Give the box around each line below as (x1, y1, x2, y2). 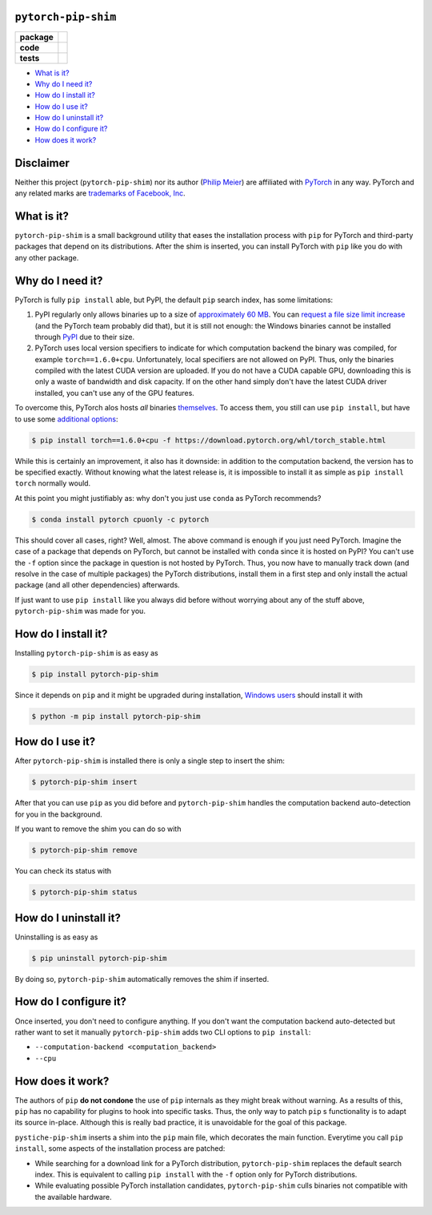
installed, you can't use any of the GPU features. (34, 388, 195, 398)
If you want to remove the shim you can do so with (14, 824, 182, 834)
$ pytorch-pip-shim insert (31, 777, 138, 787)
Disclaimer (14, 156, 70, 170)
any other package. (14, 252, 79, 262)
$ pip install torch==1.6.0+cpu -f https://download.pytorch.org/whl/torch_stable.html (31, 435, 386, 445)
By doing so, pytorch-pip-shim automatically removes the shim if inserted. (14, 974, 270, 983)
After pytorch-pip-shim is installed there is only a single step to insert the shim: (14, 756, 286, 765)
